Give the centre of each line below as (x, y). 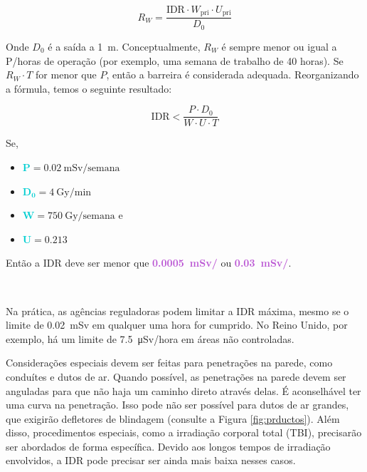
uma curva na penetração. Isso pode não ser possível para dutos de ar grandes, (177, 405)
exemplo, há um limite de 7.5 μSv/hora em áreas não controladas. (150, 338)
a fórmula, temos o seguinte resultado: (89, 88)
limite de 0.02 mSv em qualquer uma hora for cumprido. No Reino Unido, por (177, 325)
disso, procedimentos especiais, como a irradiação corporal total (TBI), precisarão (184, 432)
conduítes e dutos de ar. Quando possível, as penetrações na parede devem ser (176, 376)
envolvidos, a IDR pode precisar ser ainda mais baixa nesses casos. (151, 460)
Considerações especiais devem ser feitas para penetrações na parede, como (169, 363)
